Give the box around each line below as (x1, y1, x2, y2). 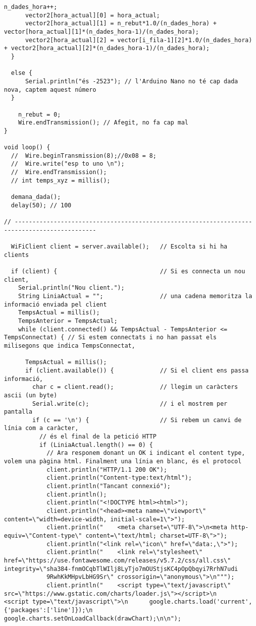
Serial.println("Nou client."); (18, 284, 125, 292)
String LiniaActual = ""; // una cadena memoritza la (18, 292, 253, 300)
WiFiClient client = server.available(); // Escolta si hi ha (11, 243, 228, 250)
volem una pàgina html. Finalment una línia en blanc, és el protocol (4, 458, 242, 465)
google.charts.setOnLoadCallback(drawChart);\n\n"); (4, 615, 181, 622)
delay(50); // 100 (11, 201, 72, 209)
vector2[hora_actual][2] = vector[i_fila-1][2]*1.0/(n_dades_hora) (25, 36, 253, 44)
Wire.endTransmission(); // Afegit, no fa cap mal (18, 119, 189, 126)
